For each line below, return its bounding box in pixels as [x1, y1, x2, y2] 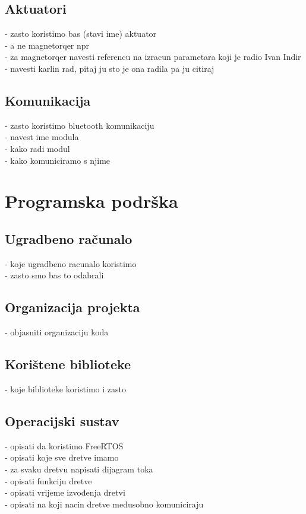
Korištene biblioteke [5, 355, 131, 373]
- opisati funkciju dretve [5, 474, 92, 487]
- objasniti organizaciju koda [5, 326, 109, 338]
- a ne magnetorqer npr [5, 39, 90, 51]
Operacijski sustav [5, 411, 119, 430]
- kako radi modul [5, 142, 70, 154]
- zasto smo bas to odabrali [5, 269, 104, 281]
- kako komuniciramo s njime [5, 154, 111, 166]
